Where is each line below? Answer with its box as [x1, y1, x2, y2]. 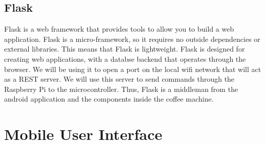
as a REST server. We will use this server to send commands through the [4, 74, 235, 84]
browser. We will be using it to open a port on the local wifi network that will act [4, 63, 261, 74]
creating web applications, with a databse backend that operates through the [4, 53, 246, 64]
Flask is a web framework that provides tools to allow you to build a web [4, 23, 234, 34]
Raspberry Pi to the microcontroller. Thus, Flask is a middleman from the [4, 83, 238, 94]
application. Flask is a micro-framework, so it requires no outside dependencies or [4, 33, 260, 44]
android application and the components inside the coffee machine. [4, 93, 214, 104]
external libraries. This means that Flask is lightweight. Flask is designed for [4, 43, 245, 54]
